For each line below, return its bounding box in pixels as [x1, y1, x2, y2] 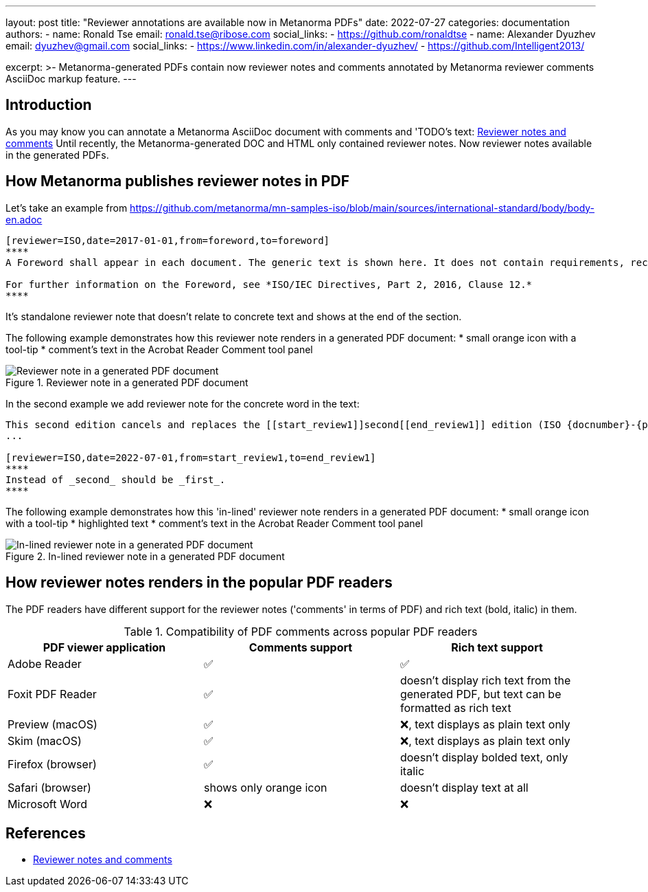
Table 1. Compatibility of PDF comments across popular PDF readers [124, 624, 478, 638]
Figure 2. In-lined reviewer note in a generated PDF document [5, 550, 285, 562]
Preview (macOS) [8, 717, 97, 731]
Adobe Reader [8, 656, 82, 671]
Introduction [5, 96, 92, 114]
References [5, 824, 86, 842]
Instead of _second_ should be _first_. [5, 473, 226, 485]
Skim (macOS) [8, 733, 82, 748]
